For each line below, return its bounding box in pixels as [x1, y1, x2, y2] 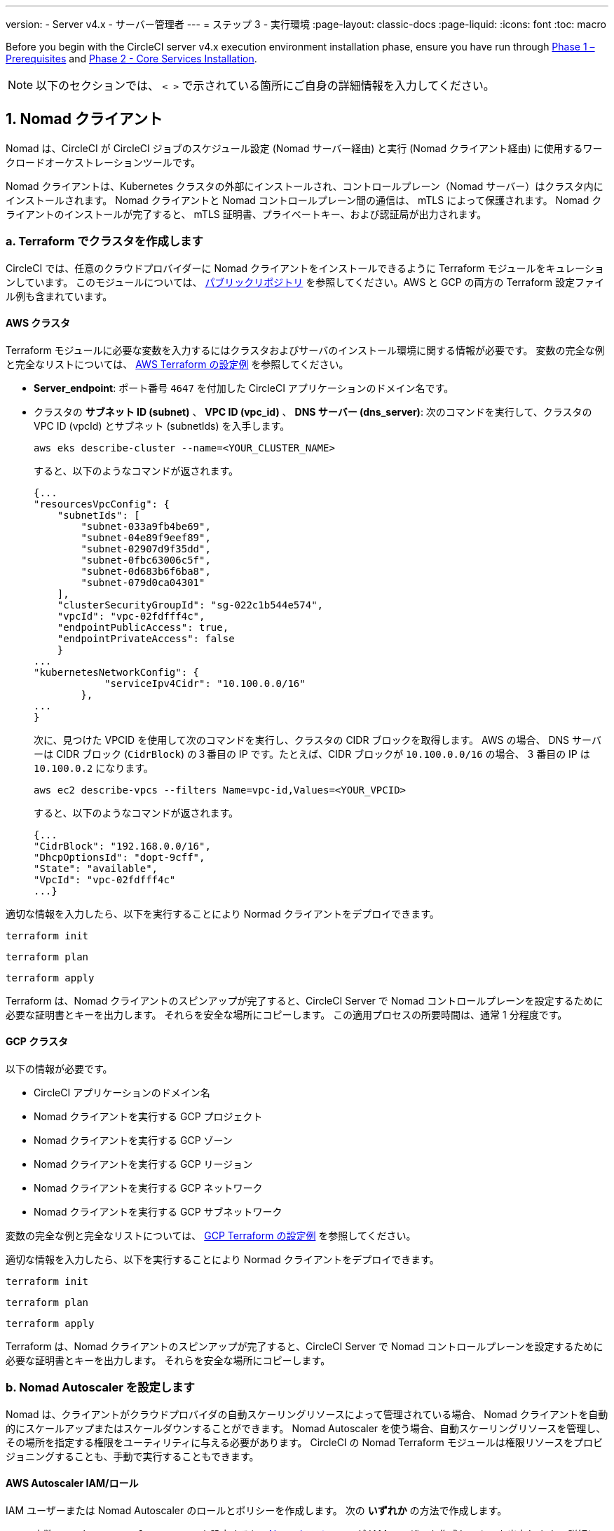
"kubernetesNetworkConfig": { [34, 666, 200, 678]
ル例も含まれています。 [6, 290, 113, 302]
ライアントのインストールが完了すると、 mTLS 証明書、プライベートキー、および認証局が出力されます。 [6, 207, 487, 220]
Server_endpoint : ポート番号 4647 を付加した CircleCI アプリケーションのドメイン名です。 [34, 381, 454, 394]
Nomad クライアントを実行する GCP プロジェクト [34, 1110, 263, 1123]
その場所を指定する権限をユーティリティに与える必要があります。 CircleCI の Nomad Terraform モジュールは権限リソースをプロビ [6, 1436, 603, 1448]
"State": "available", [34, 862, 158, 874]
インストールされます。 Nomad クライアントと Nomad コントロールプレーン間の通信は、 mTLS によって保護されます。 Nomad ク [6, 193, 602, 206]
